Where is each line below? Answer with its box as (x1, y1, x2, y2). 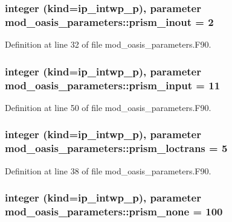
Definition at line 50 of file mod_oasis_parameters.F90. (5, 101, 211, 113)
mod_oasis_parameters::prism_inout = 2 (5, 14, 214, 29)
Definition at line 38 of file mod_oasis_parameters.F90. (5, 164, 211, 177)
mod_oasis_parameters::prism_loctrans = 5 (5, 141, 228, 156)
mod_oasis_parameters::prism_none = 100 (5, 204, 223, 219)
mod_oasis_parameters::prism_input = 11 (5, 77, 221, 92)
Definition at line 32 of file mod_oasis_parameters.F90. (5, 38, 211, 51)
